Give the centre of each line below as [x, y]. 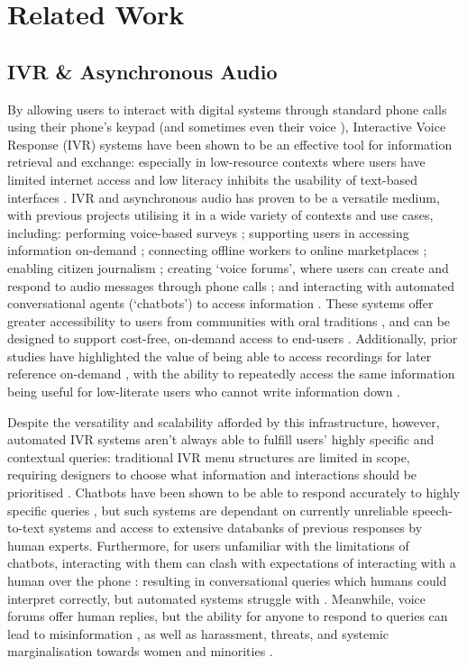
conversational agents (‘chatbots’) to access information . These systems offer [220, 303]
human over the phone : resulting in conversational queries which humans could [227, 581]
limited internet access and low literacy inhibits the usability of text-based [213, 179]
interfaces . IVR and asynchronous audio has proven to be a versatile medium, [224, 197]
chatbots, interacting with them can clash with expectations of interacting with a [232, 563]
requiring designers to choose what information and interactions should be [212, 474]
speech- [432, 510]
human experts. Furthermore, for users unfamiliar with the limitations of [208, 545]
